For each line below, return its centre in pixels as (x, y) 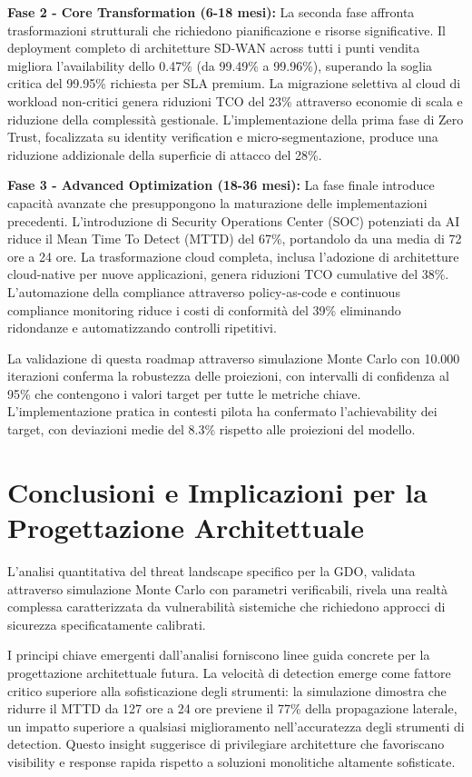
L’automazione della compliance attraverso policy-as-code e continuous (204, 291)
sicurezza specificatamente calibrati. (107, 624)
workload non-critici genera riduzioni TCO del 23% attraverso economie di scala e (235, 100)
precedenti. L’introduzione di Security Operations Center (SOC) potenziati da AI (234, 220)
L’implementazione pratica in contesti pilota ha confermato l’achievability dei (222, 411)
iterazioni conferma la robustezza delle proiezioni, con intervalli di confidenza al (228, 376)
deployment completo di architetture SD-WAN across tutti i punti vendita (214, 48)
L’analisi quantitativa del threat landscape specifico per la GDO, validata (211, 570)
